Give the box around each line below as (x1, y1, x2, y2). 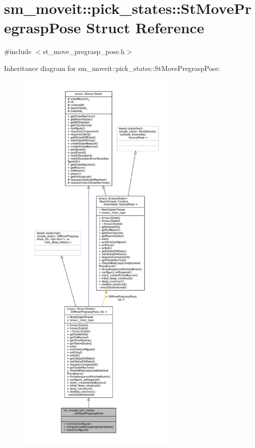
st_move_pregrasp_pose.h (43, 46, 125, 57)
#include (4, 46, 32, 57)
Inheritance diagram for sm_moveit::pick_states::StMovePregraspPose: (4, 63, 220, 73)
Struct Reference (86, 17, 204, 38)
